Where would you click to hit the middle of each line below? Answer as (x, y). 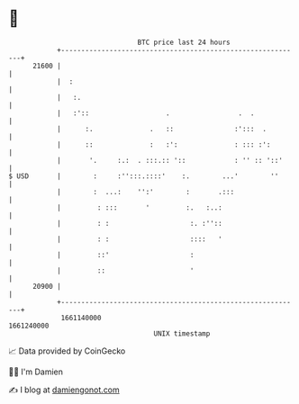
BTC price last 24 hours (184, 42)
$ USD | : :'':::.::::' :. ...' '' (144, 176)
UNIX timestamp (182, 333)
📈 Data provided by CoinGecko (67, 351)
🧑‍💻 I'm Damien (36, 372)
